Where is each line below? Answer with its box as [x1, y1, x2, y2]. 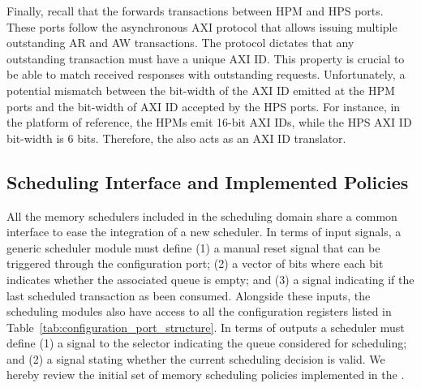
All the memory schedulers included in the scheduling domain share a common [6, 207, 397, 224]
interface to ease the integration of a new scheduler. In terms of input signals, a [6, 223, 402, 240]
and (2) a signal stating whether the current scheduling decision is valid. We [6, 350, 385, 367]
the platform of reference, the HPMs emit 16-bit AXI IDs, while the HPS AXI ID [6, 114, 412, 131]
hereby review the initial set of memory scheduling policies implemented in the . [6, 366, 405, 383]
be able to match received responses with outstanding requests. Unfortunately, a [6, 66, 406, 83]
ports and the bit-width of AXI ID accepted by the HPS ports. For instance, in [6, 97, 401, 114]
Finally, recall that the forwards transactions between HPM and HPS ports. [6, 2, 384, 19]
